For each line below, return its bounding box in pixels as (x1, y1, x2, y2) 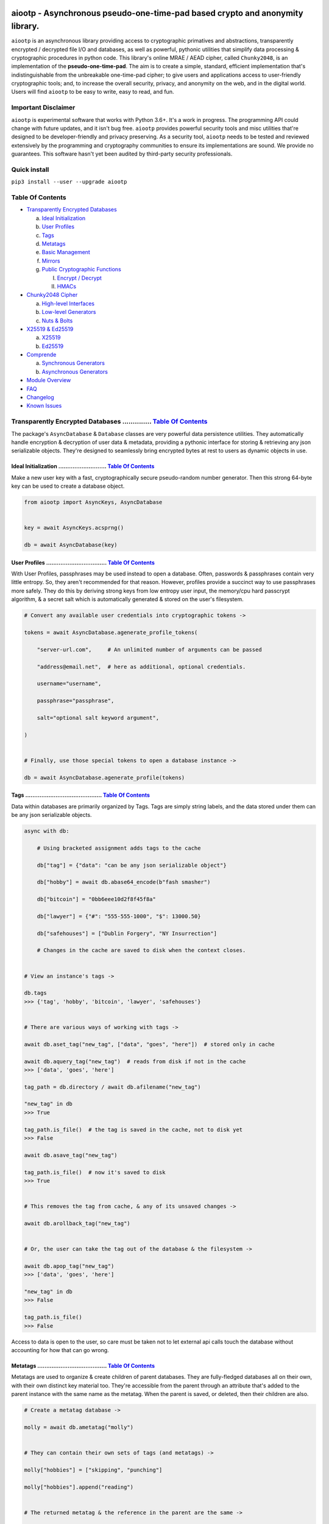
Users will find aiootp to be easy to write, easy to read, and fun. (11, 88, 174, 96)
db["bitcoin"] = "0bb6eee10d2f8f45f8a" (37, 896, 157, 903)
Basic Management (41, 249, 91, 256)
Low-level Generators (41, 308, 96, 316)
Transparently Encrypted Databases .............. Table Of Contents (11, 418, 208, 426)
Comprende (26, 351, 57, 358)
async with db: (24, 827, 69, 835)
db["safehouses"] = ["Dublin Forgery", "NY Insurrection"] (37, 930, 218, 937)
